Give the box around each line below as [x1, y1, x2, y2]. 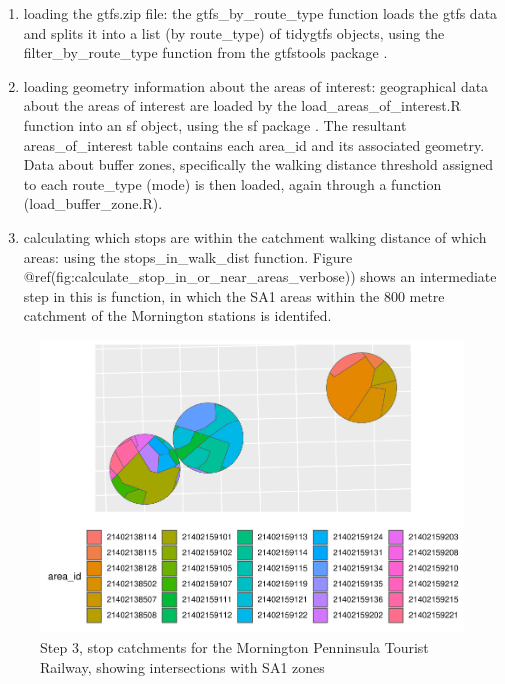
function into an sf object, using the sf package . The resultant [23, 114, 407, 135]
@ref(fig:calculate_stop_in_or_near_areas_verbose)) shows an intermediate [23, 266, 497, 287]
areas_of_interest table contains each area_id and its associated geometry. [23, 134, 485, 155]
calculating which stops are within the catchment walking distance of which [23, 226, 487, 247]
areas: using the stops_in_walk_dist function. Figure [23, 246, 353, 267]
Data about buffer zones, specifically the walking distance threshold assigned [23, 154, 494, 175]
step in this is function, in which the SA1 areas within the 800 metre [23, 285, 445, 306]
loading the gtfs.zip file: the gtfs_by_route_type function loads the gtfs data [23, 3, 498, 23]
